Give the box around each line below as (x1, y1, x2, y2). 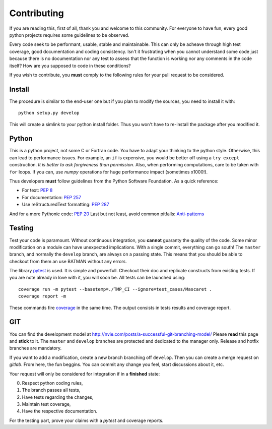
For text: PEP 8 (22, 187, 53, 194)
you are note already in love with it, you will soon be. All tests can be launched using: (9, 275, 186, 281)
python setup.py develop (18, 110, 80, 116)
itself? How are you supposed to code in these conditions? (9, 63, 131, 69)
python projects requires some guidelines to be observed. (9, 32, 129, 38)
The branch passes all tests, (22, 387, 81, 393)
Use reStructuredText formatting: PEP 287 (22, 202, 109, 208)
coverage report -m (18, 293, 66, 299)
